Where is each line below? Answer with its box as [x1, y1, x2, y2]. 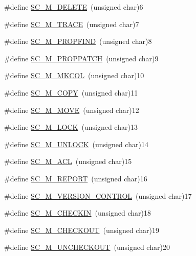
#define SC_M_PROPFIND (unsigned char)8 [4, 36, 152, 46]
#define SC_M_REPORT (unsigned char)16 [4, 173, 147, 183]
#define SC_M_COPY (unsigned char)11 [4, 87, 138, 98]
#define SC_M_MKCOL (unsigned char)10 [4, 70, 144, 81]
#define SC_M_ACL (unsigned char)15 [4, 156, 132, 167]
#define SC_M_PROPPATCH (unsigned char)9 [4, 53, 159, 63]
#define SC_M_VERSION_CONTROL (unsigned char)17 [4, 190, 192, 201]
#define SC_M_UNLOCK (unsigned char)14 [4, 138, 148, 149]
